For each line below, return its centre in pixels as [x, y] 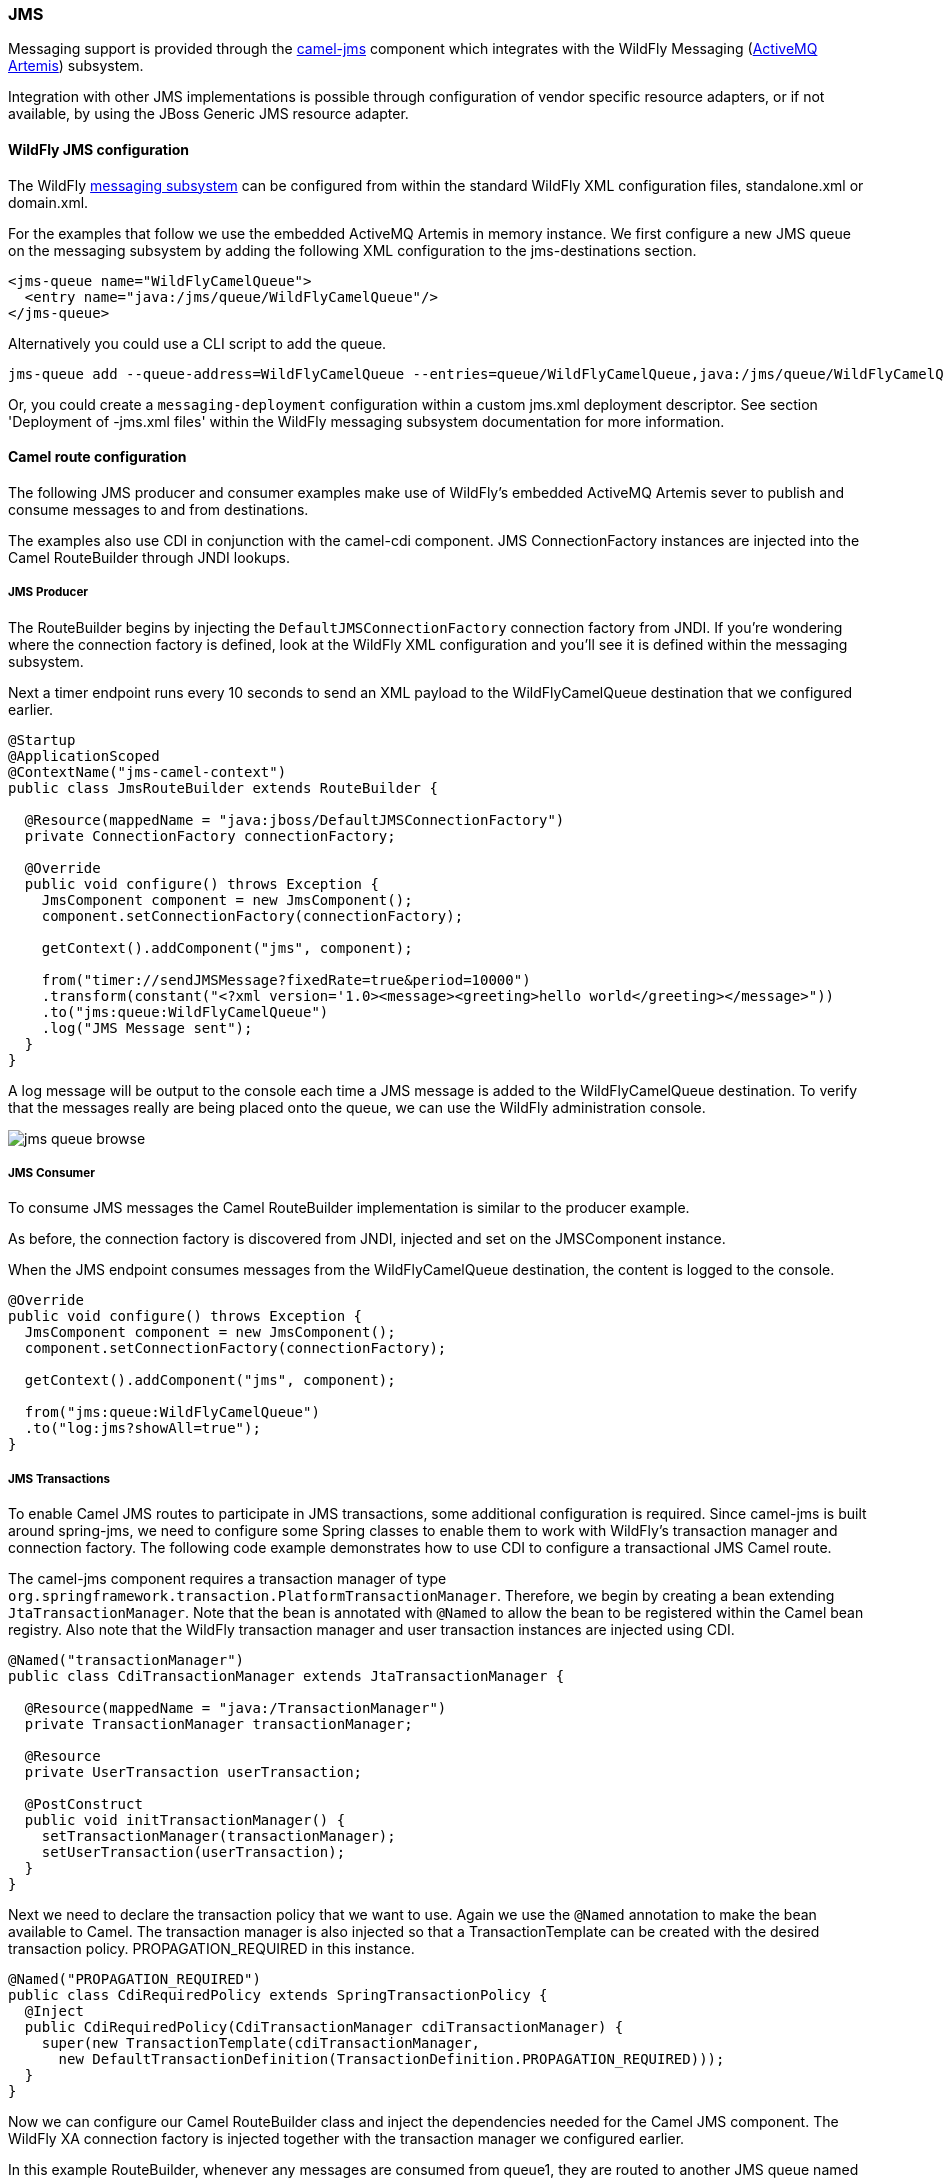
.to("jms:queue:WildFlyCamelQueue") [185, 1011]
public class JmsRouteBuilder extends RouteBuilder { [223, 787]
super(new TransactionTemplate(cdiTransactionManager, [261, 2043]
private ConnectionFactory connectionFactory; [210, 835]
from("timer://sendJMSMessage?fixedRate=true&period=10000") [286, 979]
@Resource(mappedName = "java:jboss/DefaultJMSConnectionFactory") [294, 819]
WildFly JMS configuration [98, 149]
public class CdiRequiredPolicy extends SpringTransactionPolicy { [278, 1995]
